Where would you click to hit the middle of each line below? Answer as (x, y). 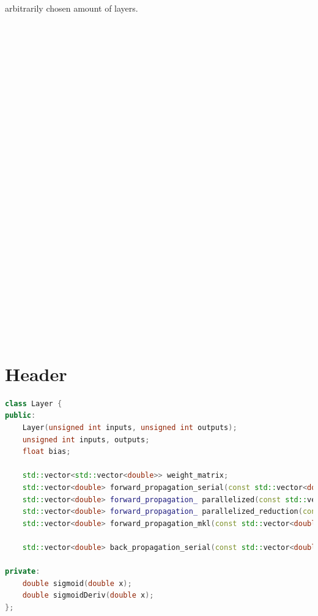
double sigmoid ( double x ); (77, 583)
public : (20, 416)
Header (36, 373)
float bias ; (46, 452)
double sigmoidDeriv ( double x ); (88, 596)
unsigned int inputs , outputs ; (86, 440)
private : (23, 572)
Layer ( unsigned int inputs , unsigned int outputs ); (130, 427)
